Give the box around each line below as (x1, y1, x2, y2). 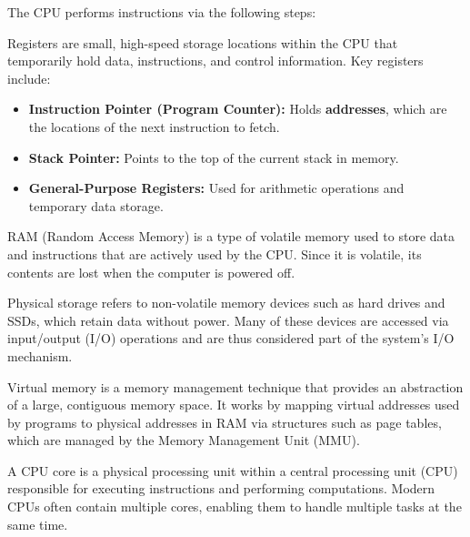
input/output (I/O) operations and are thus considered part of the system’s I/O (7, 329, 455, 348)
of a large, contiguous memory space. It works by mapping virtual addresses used (7, 395, 460, 414)
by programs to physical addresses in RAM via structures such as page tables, (7, 412, 442, 431)
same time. (7, 514, 68, 533)
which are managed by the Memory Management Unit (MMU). (7, 431, 360, 450)
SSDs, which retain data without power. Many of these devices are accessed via (7, 310, 449, 329)
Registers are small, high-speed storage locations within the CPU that (7, 33, 398, 52)
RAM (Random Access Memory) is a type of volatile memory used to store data (7, 227, 455, 246)
